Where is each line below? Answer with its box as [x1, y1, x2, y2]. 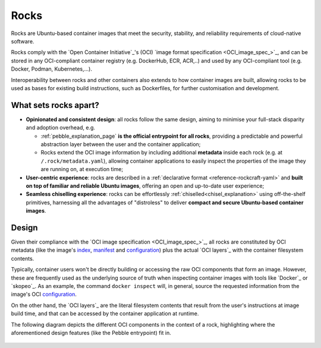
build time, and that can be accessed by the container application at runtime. [11, 310, 199, 317]
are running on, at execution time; [40, 166, 124, 173]
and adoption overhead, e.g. [26, 124, 95, 131]
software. [11, 37, 34, 45]
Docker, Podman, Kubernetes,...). [11, 65, 92, 72]
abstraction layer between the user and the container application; [40, 140, 201, 148]
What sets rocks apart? [11, 100, 99, 110]
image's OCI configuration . [11, 291, 77, 298]
